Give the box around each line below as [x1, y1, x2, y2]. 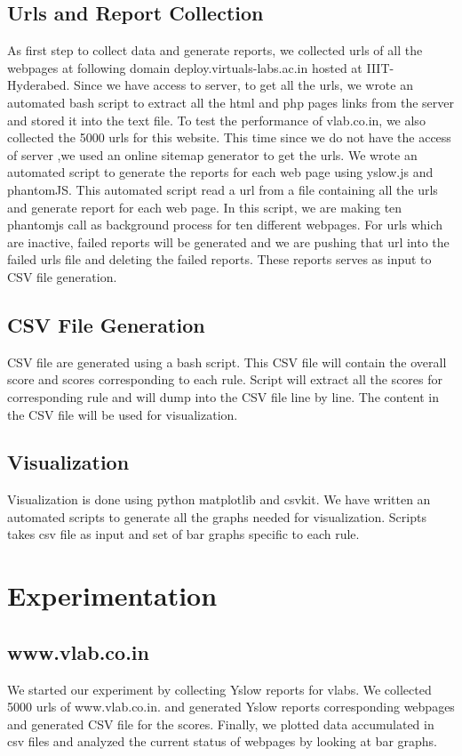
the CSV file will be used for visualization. [7, 405, 238, 423]
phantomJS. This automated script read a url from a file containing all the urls [7, 180, 438, 198]
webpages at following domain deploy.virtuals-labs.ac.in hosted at [7, 58, 362, 76]
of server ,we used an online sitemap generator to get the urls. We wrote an [7, 145, 418, 164]
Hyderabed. [7, 76, 70, 94]
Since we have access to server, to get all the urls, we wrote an [74, 76, 413, 94]
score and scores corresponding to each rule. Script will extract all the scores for [7, 370, 442, 389]
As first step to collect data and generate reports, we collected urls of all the [7, 41, 423, 60]
